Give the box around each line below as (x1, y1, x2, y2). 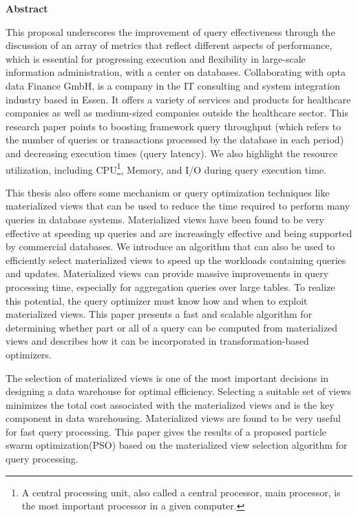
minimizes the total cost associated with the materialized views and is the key (6, 397, 335, 412)
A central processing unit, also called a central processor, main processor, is (21, 485, 341, 499)
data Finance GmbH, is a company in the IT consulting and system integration (6, 78, 340, 92)
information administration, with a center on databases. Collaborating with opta (6, 65, 346, 79)
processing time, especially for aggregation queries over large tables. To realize (6, 279, 335, 294)
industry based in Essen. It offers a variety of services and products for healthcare (6, 92, 351, 106)
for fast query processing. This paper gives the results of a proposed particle (6, 424, 327, 438)
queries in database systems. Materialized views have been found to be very (6, 212, 324, 226)
